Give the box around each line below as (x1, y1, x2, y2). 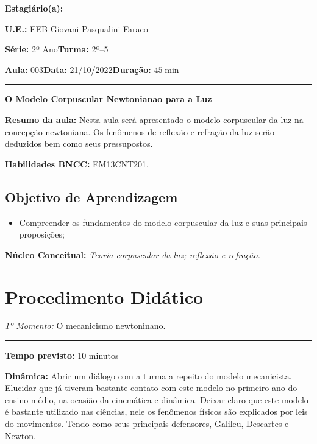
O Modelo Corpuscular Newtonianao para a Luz (5, 93, 212, 105)
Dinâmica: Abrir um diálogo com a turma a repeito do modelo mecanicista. (5, 369, 292, 382)
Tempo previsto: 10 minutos (5, 349, 119, 362)
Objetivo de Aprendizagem (5, 187, 178, 206)
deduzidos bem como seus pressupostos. (5, 137, 153, 150)
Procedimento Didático (5, 284, 204, 309)
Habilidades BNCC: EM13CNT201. (5, 157, 149, 170)
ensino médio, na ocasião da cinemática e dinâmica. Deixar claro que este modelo (5, 393, 308, 406)
